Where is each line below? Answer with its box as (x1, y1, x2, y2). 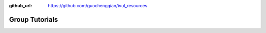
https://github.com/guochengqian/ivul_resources (48, 3, 148, 8)
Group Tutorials (9, 15, 58, 24)
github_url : (9, 3, 32, 8)
